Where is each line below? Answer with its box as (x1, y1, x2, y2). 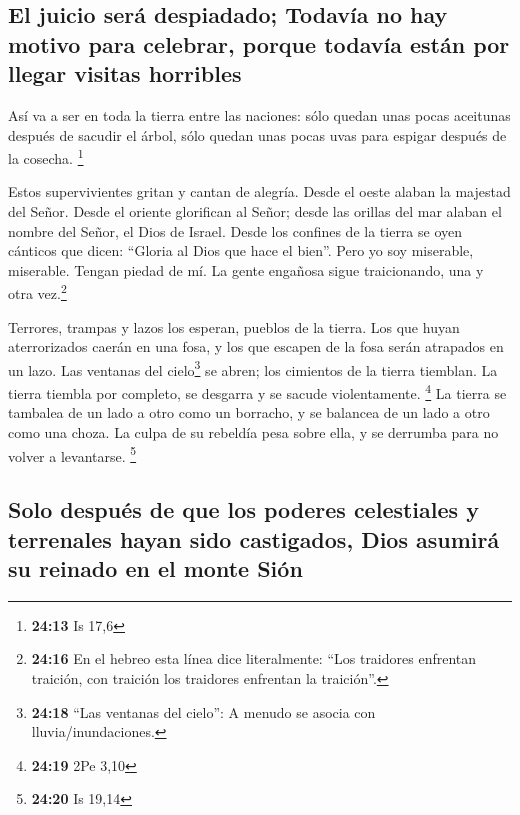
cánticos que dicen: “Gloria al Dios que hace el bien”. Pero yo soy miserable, (8, 240, 474, 261)
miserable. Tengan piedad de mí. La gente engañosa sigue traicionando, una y (8, 259, 484, 280)
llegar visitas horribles (8, 58, 242, 89)
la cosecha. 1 (8, 145, 84, 168)
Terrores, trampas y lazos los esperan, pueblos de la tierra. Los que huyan (8, 316, 460, 337)
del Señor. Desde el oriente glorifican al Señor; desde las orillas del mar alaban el (8, 201, 502, 222)
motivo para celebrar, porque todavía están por (8, 28, 510, 59)
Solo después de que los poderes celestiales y (8, 494, 479, 525)
